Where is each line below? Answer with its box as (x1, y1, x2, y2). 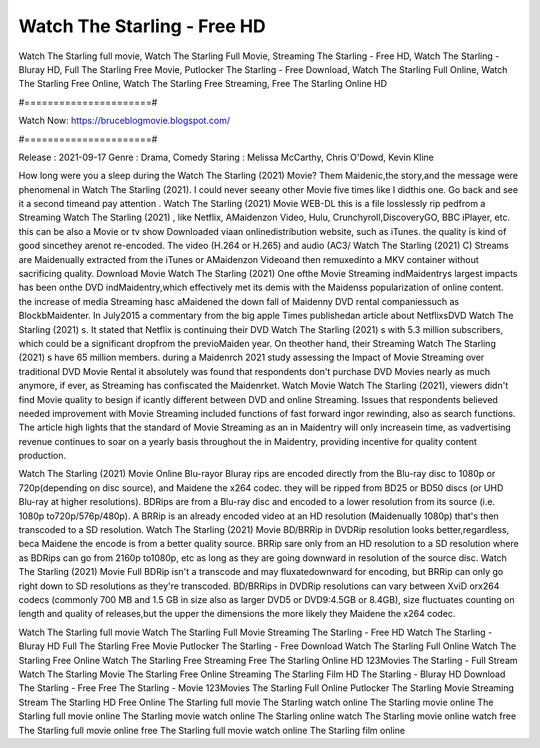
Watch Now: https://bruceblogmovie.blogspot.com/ (18, 115, 230, 127)
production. (18, 450, 67, 462)
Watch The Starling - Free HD (18, 15, 266, 37)
